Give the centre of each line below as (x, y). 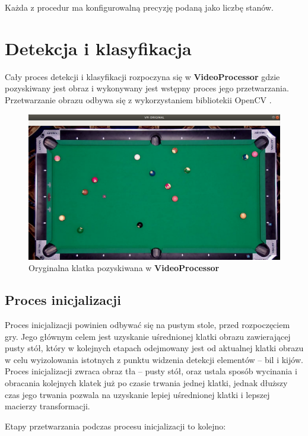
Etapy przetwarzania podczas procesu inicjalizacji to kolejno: (115, 426)
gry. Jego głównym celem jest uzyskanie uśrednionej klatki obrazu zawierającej (148, 336)
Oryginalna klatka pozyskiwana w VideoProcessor (124, 268)
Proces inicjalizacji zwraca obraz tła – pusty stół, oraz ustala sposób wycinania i (151, 371)
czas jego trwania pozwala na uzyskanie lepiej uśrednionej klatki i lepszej (137, 394)
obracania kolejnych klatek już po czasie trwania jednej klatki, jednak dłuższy (146, 382)
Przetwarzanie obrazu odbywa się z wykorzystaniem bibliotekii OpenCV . (138, 99)
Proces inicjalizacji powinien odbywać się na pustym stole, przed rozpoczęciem (147, 325)
